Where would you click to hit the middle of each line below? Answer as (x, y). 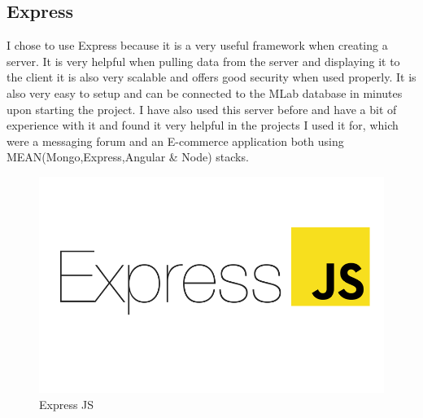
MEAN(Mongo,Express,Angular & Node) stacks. (128, 157)
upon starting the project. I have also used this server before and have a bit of (202, 109)
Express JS (67, 404)
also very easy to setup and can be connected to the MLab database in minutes (205, 92)
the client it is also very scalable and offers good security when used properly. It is (211, 77)
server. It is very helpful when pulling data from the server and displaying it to (203, 61)
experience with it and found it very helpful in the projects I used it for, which (203, 125)
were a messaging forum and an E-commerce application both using (175, 141)
